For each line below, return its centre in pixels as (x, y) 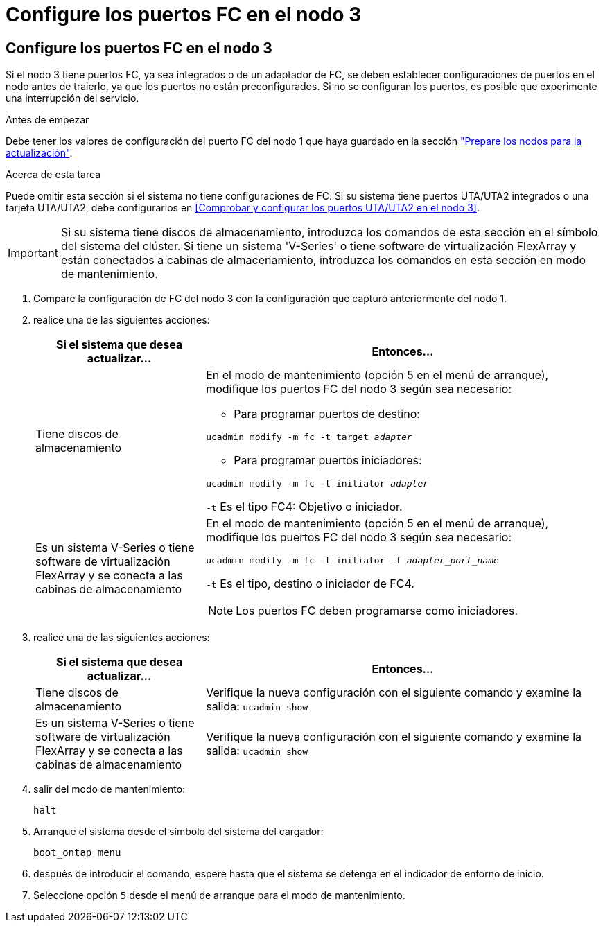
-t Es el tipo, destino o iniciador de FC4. (310, 584)
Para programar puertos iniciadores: (328, 461)
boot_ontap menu (77, 853)
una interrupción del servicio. (72, 98)
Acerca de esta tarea (53, 175)
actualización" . (39, 153)
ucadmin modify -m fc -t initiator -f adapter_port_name (352, 561)
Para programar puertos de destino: (327, 414)
